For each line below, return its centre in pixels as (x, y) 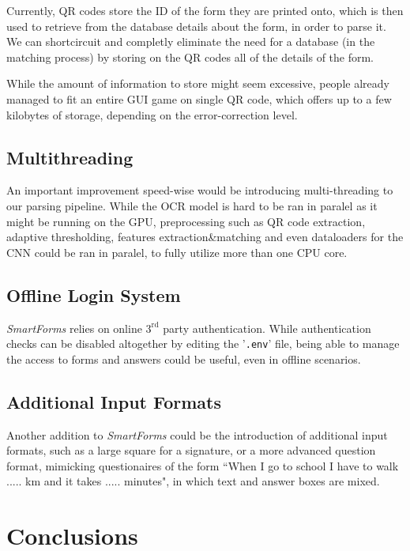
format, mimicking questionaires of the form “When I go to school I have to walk (203, 465)
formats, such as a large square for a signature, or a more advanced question (191, 450)
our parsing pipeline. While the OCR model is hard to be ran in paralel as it (192, 205)
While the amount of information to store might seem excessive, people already (198, 83)
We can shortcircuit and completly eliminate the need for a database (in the (191, 42)
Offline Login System (94, 294)
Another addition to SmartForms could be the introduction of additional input (197, 434)
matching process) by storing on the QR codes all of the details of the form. (190, 57)
